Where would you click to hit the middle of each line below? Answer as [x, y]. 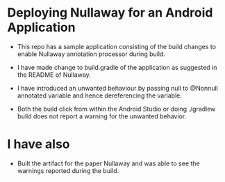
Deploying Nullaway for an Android [110, 13]
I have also [39, 144]
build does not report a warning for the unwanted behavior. [102, 116]
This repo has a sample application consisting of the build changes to [117, 46]
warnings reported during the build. [68, 170]
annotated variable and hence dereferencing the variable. [100, 95]
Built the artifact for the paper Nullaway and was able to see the [108, 163]
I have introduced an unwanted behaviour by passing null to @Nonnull [118, 88]
